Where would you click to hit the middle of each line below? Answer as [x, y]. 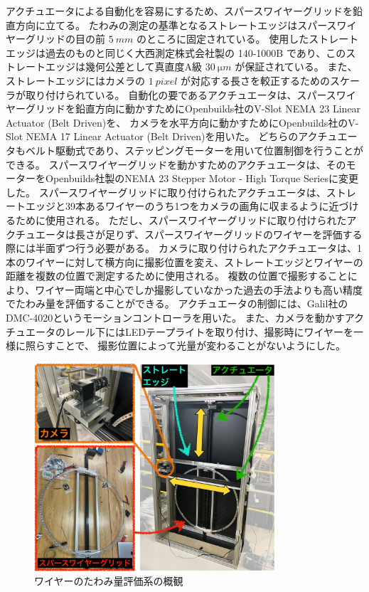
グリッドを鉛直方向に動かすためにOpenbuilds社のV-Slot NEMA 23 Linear [193, 109]
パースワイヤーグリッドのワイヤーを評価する [258, 234]
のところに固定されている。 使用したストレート [248, 39]
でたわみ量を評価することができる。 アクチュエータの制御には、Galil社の [177, 303]
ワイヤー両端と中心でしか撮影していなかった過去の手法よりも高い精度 [199, 289]
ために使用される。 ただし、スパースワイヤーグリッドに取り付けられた [181, 220]
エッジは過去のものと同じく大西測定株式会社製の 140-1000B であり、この [176, 52]
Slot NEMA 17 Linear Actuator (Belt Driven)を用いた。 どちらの [152, 136]
